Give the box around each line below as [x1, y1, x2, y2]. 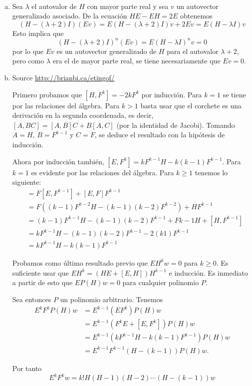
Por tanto [12, 363, 42, 373]
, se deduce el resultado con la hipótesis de [94, 129, 225, 140]
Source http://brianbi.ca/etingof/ [12, 72, 115, 83]
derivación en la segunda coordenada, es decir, [12, 110, 154, 120]
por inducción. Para [141, 89, 202, 99]
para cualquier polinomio [122, 277, 199, 288]
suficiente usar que [12, 267, 69, 278]
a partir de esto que [12, 277, 73, 288]
